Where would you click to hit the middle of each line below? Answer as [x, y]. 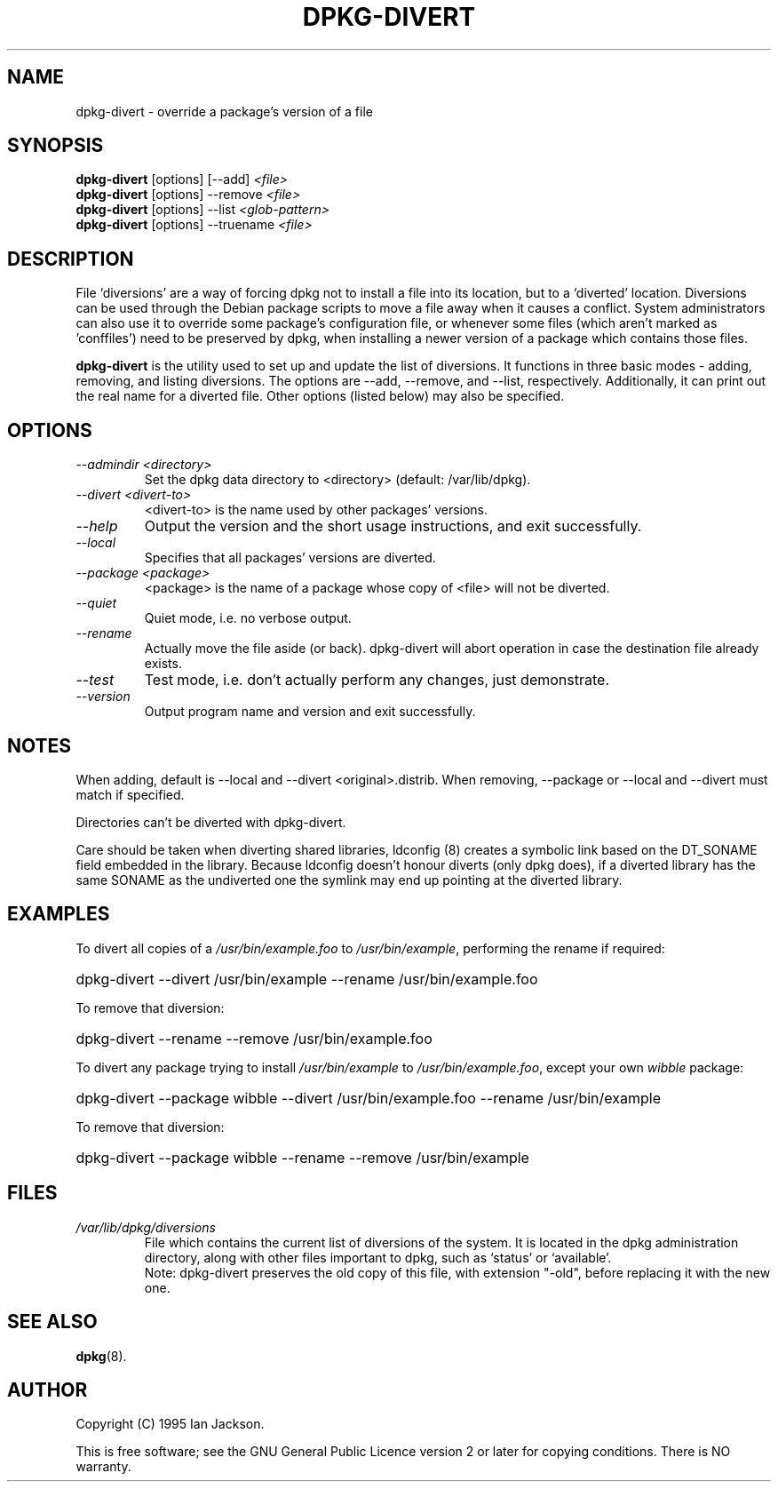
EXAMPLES [59, 914]
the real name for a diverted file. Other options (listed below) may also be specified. [320, 396]
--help [97, 526]
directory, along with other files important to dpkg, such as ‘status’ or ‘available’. [378, 1257]
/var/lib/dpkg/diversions [146, 1227]
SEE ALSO [52, 1322]
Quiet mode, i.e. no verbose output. [248, 618]
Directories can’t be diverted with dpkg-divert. [211, 822]
